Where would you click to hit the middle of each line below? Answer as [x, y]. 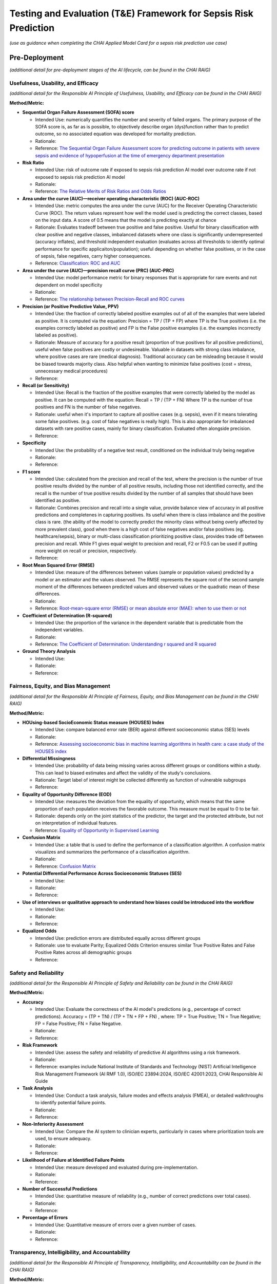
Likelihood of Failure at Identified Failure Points [73, 1160]
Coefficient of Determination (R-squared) [67, 615]
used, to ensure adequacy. [63, 1139]
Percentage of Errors [45, 1218]
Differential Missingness [49, 758]
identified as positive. [58, 500]
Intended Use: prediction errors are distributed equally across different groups [118, 938]
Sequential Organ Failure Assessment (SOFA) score [78, 112]
